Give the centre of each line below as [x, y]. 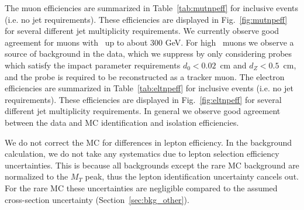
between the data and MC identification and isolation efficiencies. [122, 122]
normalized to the [37, 176]
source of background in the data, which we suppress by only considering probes [148, 54]
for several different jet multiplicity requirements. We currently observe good [142, 31]
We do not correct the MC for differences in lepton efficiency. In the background [148, 142]
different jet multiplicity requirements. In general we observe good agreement [143, 111]
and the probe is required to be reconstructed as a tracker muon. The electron [145, 76]
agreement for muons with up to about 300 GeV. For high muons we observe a [149, 42]
